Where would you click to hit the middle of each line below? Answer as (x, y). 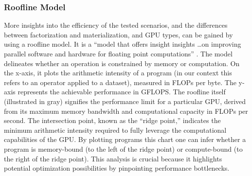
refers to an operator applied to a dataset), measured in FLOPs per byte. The (120, 82)
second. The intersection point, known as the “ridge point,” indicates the (112, 120)
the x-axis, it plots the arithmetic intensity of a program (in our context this (118, 73)
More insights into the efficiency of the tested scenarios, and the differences (116, 25)
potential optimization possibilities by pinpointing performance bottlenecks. (117, 168)
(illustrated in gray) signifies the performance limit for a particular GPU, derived (125, 101)
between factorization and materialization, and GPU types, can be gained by (118, 34)
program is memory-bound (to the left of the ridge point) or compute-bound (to (123, 149)
